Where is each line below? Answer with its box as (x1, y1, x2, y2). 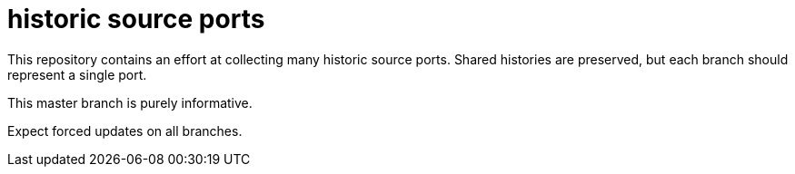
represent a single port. (7, 66, 147, 82)
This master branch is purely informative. (7, 94, 253, 111)
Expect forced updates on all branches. (7, 122, 243, 139)
